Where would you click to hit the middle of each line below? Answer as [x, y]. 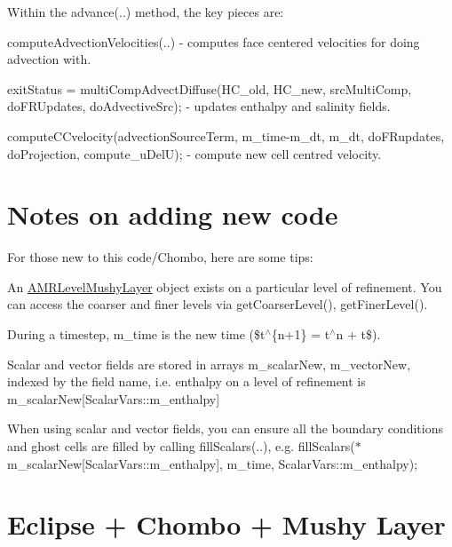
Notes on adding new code [173, 214]
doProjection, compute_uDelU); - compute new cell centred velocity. [194, 153]
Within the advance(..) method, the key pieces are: [146, 12]
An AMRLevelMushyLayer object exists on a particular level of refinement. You [225, 286]
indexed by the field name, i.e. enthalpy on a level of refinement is [186, 381]
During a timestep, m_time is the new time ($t [136, 334]
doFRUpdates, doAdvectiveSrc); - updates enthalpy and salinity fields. [199, 106]
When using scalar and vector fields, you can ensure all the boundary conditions [225, 428]
